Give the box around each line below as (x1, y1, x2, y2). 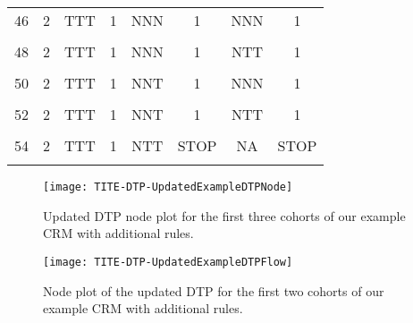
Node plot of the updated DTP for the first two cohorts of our (43, 281, 384, 300)
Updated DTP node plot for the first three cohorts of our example (43, 206, 406, 225)
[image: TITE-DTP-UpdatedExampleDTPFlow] (43, 255, 293, 268)
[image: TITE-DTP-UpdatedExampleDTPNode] (43, 181, 293, 193)
